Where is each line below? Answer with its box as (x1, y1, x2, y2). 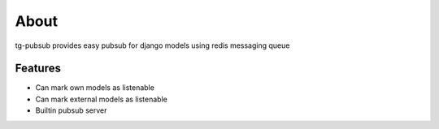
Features (15, 62, 61, 75)
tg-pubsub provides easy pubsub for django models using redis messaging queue (15, 41, 290, 50)
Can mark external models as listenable (35, 94, 168, 104)
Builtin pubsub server (35, 105, 107, 115)
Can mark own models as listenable (35, 83, 154, 92)
